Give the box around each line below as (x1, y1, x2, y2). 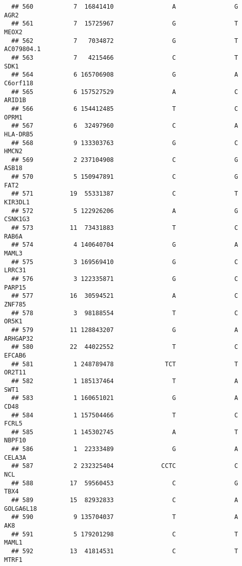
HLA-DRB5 (4, 130, 34, 138)
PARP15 (4, 284, 26, 291)
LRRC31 (4, 267, 26, 274)
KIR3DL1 (4, 199, 30, 206)
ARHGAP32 (4, 335, 34, 342)
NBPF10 (4, 437, 26, 444)
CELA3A (4, 454, 26, 461)
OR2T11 (4, 369, 26, 376)
